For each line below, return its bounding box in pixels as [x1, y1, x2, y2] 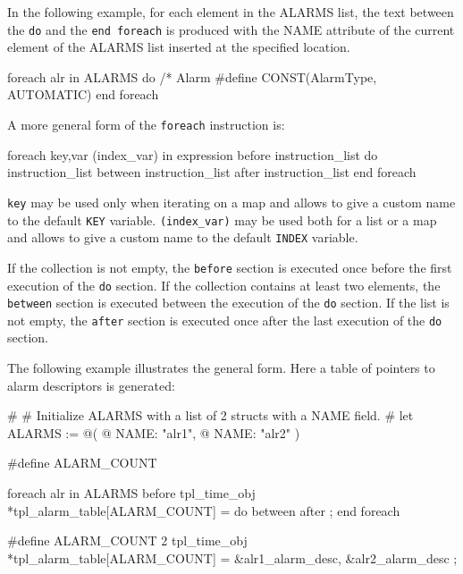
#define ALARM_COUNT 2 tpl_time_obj [7, 531, 248, 550]
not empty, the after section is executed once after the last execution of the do [7, 310, 442, 329]
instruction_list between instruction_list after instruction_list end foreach [7, 163, 417, 181]
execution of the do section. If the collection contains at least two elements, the [7, 275, 441, 294]
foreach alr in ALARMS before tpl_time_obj [7, 484, 256, 502]
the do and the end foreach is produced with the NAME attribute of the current [7, 20, 455, 38]
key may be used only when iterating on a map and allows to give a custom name [7, 192, 456, 211]
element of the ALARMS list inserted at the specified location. [7, 38, 350, 56]
